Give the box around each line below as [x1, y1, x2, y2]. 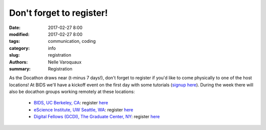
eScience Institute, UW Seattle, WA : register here [33, 106, 133, 113]
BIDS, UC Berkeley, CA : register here [33, 100, 108, 106]
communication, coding [48, 38, 96, 44]
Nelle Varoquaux [48, 59, 82, 65]
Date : [9, 25, 21, 31]
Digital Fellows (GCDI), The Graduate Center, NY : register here [33, 114, 160, 120]
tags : [9, 38, 20, 44]
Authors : [9, 59, 28, 65]
